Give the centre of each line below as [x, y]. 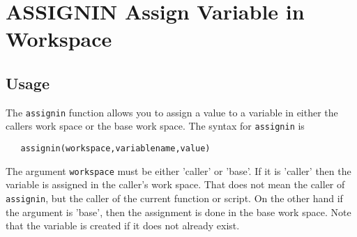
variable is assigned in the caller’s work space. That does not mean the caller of [175, 184]
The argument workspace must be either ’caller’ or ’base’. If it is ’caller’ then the [178, 170]
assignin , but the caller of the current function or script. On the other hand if [174, 198]
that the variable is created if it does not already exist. [123, 225]
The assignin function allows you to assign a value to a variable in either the [172, 112]
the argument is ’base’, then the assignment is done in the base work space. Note [178, 212]
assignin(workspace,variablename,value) [115, 149]
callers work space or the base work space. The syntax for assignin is [155, 126]
